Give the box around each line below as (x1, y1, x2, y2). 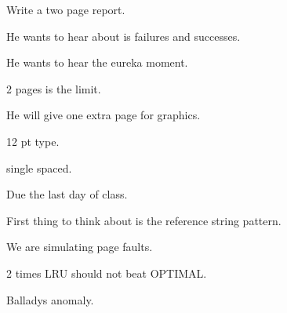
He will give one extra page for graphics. (6, 107, 201, 123)
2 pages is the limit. (6, 80, 101, 96)
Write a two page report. (6, 2, 125, 17)
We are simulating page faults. (6, 238, 153, 255)
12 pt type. (6, 133, 60, 149)
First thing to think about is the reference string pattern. (6, 212, 282, 228)
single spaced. (6, 159, 72, 176)
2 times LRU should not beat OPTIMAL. (6, 264, 207, 281)
